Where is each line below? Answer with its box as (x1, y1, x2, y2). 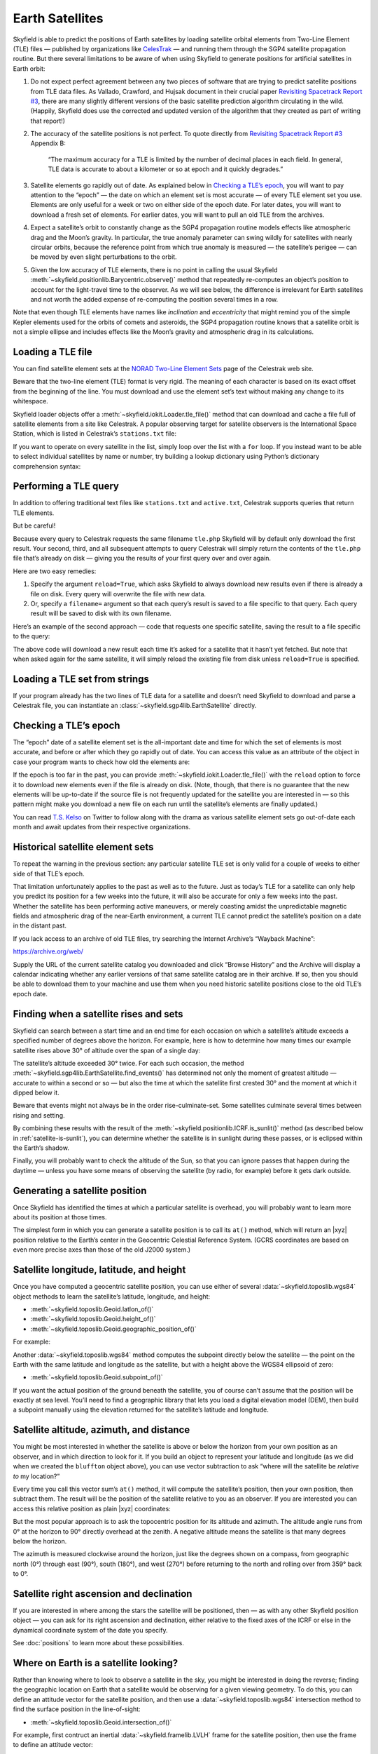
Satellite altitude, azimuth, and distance (13, 1424, 190, 1436)
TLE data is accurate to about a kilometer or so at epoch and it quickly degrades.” (48, 165, 283, 173)
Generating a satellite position (13, 1184, 147, 1196)
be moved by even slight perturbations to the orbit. (30, 253, 178, 261)
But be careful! (13, 521, 56, 530)
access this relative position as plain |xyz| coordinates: (13, 1504, 171, 1513)
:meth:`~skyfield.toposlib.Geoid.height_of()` (30, 1315, 156, 1323)
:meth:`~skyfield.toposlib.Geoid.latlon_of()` (30, 1305, 154, 1313)
